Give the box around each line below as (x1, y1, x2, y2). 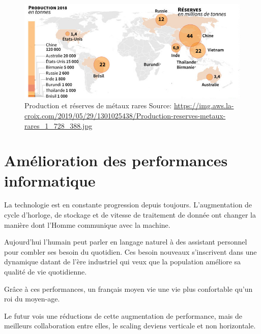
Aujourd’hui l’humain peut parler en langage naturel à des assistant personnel (4, 236, 247, 247)
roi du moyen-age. (4, 293, 60, 304)
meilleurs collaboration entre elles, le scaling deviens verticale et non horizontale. (4, 320, 256, 331)
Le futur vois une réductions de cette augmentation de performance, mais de (4, 310, 243, 321)
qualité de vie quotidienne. (4, 266, 87, 277)
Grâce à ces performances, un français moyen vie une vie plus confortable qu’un (4, 283, 253, 294)
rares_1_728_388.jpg (24, 120, 93, 131)
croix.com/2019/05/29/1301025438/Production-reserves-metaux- (24, 110, 226, 120)
